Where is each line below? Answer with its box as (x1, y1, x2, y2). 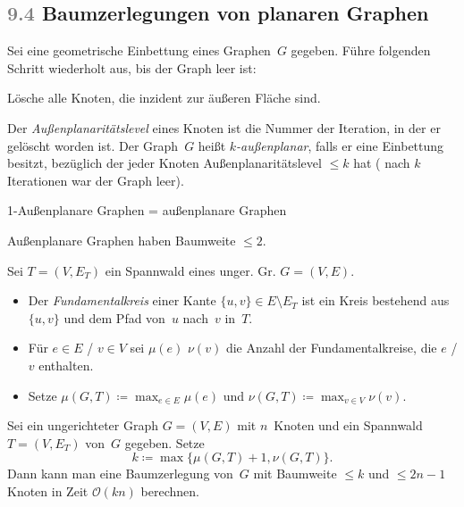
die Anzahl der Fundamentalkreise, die (225, 338, 437, 357)
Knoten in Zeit (7, 481, 89, 500)
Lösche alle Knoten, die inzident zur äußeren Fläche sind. (7, 88, 321, 107)
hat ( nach (353, 154, 410, 172)
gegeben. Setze (124, 433, 205, 452)
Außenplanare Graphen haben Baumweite (7, 230, 236, 249)
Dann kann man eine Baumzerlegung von (7, 464, 233, 483)
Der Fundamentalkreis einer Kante (28, 291, 216, 310)
